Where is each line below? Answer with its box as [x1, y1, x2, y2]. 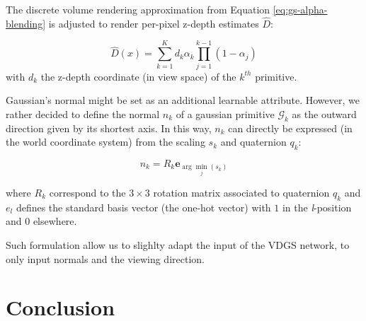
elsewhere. [33, 214, 77, 228]
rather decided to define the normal [6, 106, 160, 121]
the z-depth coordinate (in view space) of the [40, 69, 236, 83]
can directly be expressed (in [228, 120, 353, 135]
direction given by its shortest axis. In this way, [6, 120, 212, 135]
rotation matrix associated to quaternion [153, 185, 330, 199]
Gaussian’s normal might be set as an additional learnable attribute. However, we [6, 93, 360, 107]
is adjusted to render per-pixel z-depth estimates [48, 16, 259, 30]
